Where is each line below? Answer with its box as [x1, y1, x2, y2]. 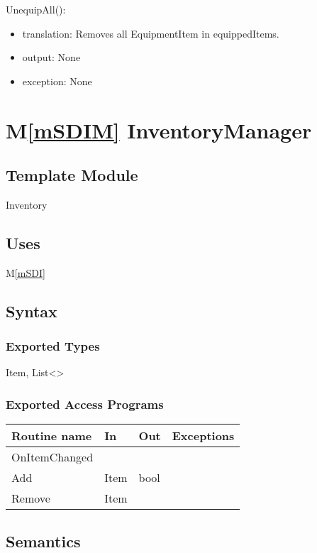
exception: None [22, 73, 92, 88]
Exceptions [172, 427, 235, 444]
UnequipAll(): [6, 2, 66, 16]
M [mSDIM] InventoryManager [6, 115, 312, 144]
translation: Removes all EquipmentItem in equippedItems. [22, 26, 279, 40]
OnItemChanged [11, 449, 94, 466]
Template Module [6, 164, 138, 186]
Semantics [6, 530, 81, 552]
